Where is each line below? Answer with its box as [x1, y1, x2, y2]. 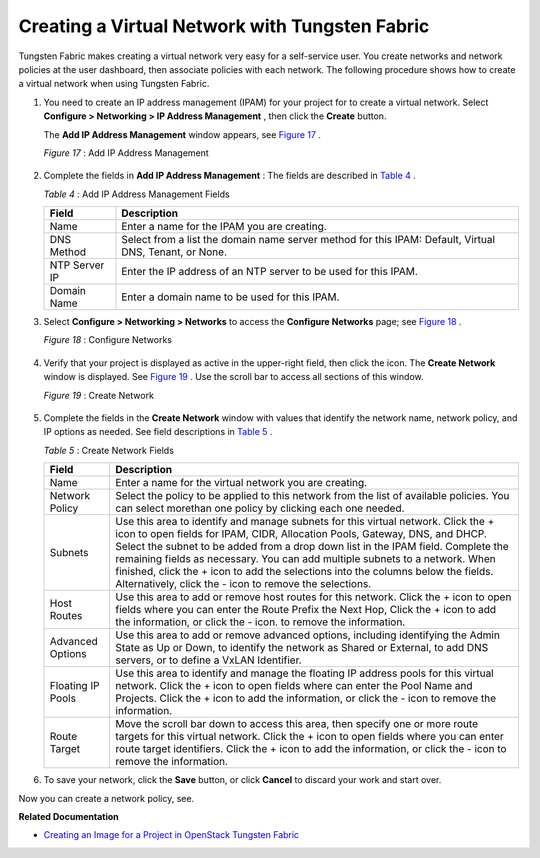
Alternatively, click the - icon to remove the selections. [115, 577, 372, 591]
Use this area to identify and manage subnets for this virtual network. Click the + [115, 515, 495, 529]
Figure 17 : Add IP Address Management [43, 146, 209, 159]
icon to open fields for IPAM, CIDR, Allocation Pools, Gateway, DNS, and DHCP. [115, 527, 487, 541]
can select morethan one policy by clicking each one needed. [115, 501, 405, 515]
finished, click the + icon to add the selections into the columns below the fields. [115, 565, 494, 579]
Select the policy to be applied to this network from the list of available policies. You [115, 489, 510, 503]
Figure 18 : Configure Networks [43, 334, 172, 346]
